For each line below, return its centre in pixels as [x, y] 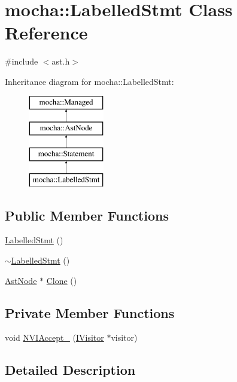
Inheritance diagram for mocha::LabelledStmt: [89, 81]
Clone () [62, 280]
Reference [46, 33]
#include [22, 61]
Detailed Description [70, 370]
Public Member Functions [87, 215]
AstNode [21, 280]
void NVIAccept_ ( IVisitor [54, 337]
